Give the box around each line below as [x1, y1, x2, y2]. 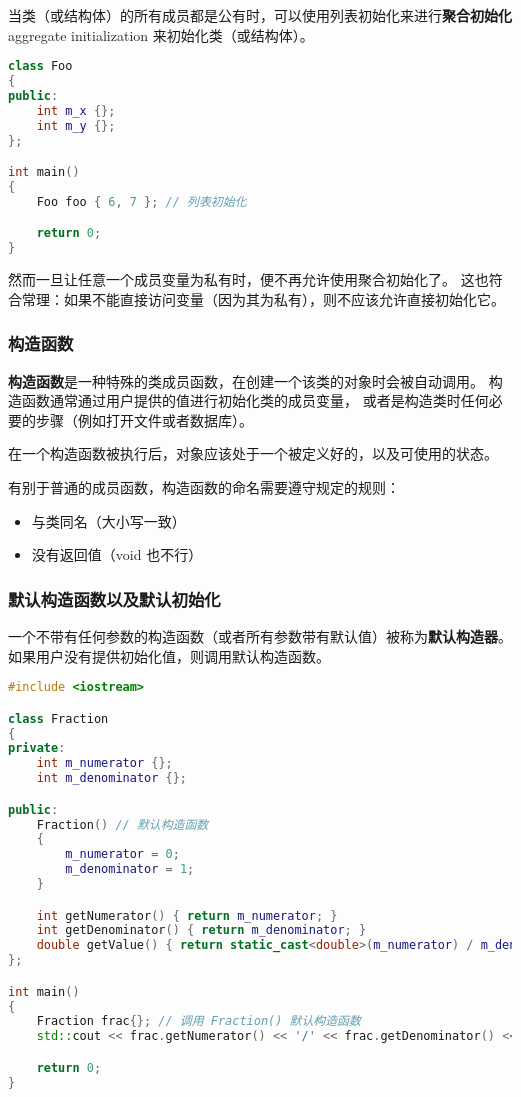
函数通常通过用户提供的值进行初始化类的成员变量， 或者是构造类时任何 [21, 390, 489, 411]
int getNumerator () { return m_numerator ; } [36, 908, 338, 923]
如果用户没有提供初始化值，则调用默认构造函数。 [8, 645, 330, 666]
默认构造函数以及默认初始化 [8, 586, 221, 611]
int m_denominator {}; [36, 771, 188, 786]
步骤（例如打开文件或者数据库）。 [35, 409, 253, 430]
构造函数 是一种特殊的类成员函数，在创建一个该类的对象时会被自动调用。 [8, 370, 484, 391]
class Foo [8, 59, 73, 74]
